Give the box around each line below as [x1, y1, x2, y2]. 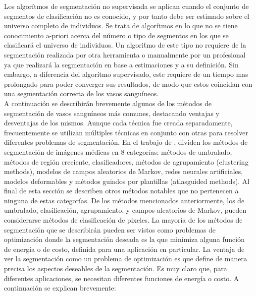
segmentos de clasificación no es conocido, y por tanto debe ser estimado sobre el [4, 10, 250, 21]
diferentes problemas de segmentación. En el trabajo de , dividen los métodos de [4, 137, 248, 147]
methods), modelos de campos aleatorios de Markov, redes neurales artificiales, [4, 166, 243, 177]
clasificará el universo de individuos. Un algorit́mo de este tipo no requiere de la [4, 40, 246, 50]
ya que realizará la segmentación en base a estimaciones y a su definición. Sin [4, 59, 239, 69]
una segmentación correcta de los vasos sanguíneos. [4, 88, 159, 99]
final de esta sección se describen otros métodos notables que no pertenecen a [4, 185, 239, 196]
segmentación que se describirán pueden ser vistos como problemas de [4, 224, 216, 235]
